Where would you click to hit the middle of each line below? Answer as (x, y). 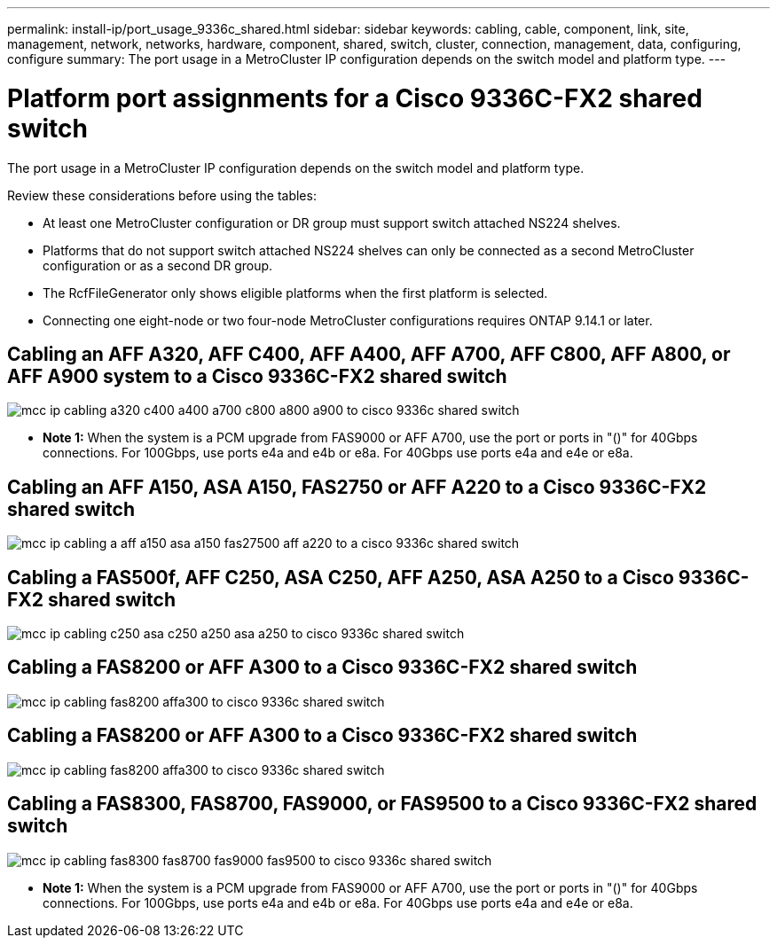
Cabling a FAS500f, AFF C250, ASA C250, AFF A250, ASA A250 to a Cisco (341, 577)
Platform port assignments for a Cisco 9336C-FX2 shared (355, 98)
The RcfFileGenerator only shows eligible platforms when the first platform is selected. (295, 293)
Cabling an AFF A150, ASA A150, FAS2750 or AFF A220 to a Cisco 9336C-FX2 (357, 487)
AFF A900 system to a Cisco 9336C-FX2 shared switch (257, 376)
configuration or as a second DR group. (158, 265)
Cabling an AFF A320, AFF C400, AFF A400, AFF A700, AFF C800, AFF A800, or (369, 354)
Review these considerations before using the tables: (162, 195)
